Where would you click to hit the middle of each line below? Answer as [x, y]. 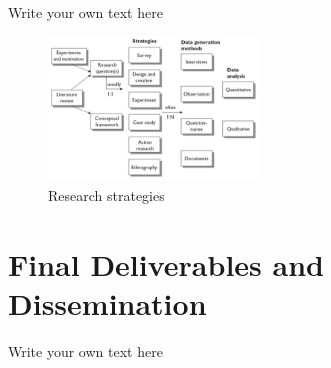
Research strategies [106, 194]
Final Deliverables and [166, 263]
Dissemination [107, 302]
